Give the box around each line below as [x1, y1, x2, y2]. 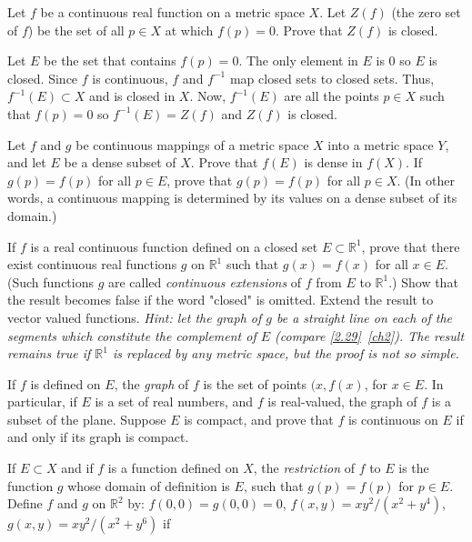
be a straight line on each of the [276, 307, 453, 326]
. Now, [189, 86, 226, 105]
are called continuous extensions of [108, 272, 302, 291]
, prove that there [361, 236, 460, 256]
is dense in [304, 153, 363, 172]
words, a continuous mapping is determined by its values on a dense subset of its [7, 188, 457, 207]
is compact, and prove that [184, 409, 334, 428]
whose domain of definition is [67, 476, 230, 495]
